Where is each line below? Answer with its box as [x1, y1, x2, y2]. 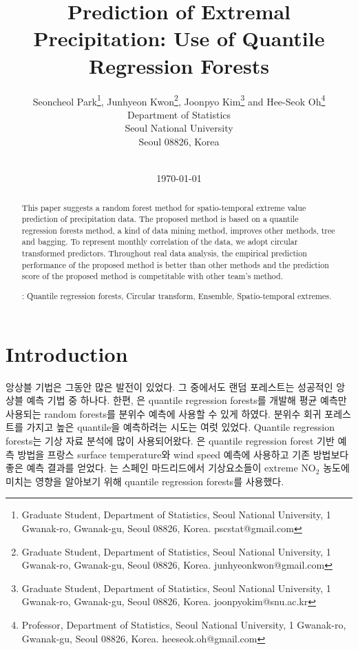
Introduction [6, 339, 128, 367]
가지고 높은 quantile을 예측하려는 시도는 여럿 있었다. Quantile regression [26, 420, 335, 434]
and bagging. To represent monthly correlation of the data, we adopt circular [21, 236, 298, 247]
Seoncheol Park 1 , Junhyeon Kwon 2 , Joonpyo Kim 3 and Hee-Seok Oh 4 [32, 92, 326, 108]
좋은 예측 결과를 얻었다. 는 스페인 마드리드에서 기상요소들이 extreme [6, 460, 298, 475]
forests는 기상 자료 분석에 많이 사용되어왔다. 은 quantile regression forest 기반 [6, 433, 335, 447]
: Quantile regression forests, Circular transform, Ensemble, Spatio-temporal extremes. [21, 290, 332, 301]
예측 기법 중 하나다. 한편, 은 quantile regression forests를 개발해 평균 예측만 [26, 393, 347, 407]
